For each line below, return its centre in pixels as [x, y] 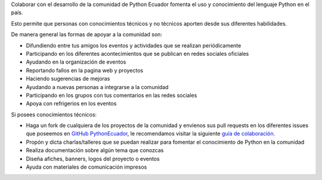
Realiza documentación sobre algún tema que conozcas [95, 150]
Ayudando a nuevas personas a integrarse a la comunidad [97, 87]
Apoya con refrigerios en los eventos [71, 103]
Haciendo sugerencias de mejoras [68, 79]
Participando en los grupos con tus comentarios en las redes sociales [112, 95]
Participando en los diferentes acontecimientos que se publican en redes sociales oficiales [137, 53]
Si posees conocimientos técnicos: [54, 114]
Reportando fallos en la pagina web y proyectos [85, 70]
